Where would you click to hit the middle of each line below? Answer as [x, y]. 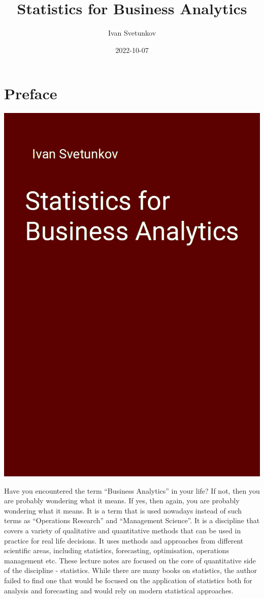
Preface [31, 93]
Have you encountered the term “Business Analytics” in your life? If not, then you [132, 490]
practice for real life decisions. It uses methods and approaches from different [124, 540]
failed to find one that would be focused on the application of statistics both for [128, 580]
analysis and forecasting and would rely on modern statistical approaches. [119, 590]
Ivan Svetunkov [132, 33]
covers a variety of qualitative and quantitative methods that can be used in [123, 531]
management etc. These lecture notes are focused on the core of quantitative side [130, 560]
